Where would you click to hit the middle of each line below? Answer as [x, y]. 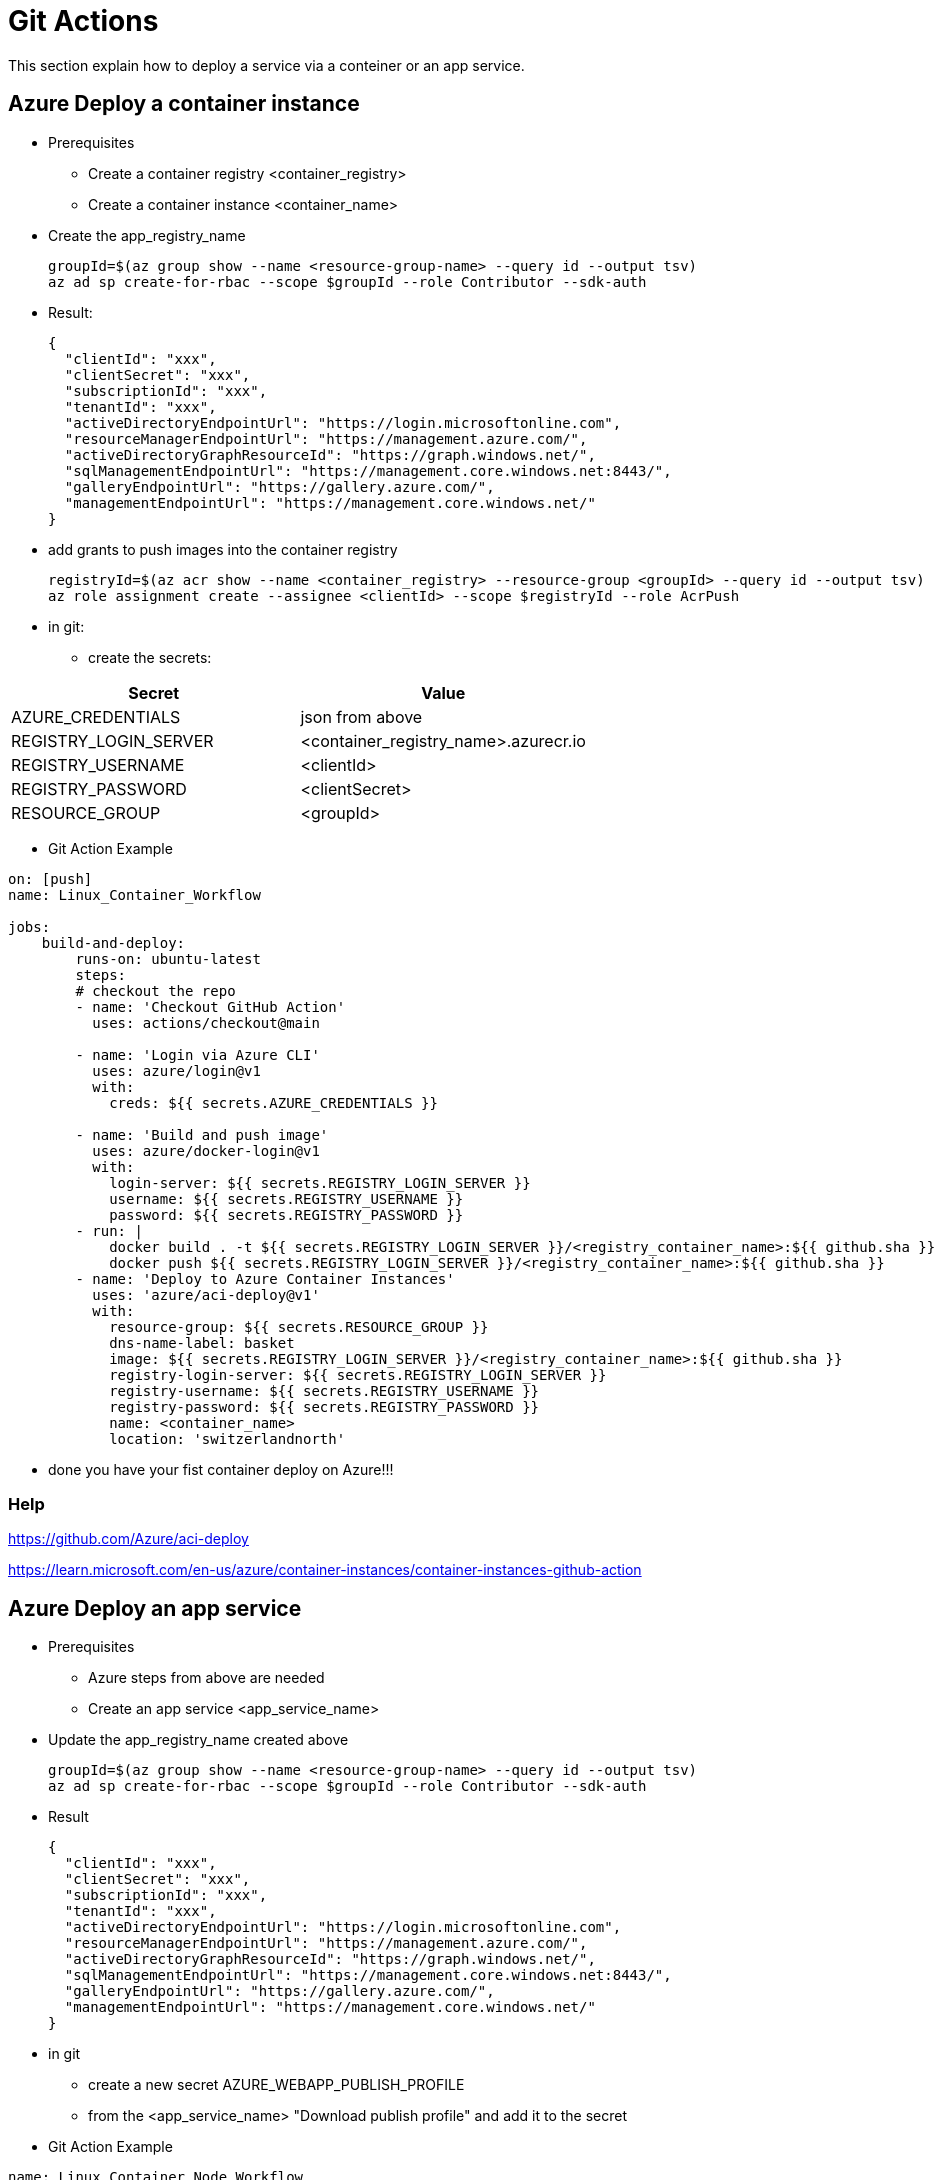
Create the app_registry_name [147, 235]
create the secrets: [150, 657]
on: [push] [50, 878]
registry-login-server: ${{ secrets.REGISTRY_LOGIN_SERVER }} [358, 1374]
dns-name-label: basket [202, 1342]
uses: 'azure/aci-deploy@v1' [206, 1294]
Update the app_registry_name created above [198, 1740]
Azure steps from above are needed [206, 1678]
